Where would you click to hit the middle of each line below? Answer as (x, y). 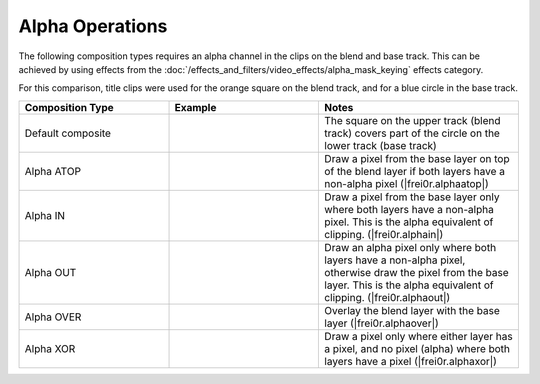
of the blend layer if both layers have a (414, 171)
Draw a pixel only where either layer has (419, 336)
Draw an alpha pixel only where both (410, 247)
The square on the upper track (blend (412, 120)
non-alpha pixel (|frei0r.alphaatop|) (406, 183)
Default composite (68, 133)
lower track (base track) (380, 145)
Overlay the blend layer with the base (412, 310)
